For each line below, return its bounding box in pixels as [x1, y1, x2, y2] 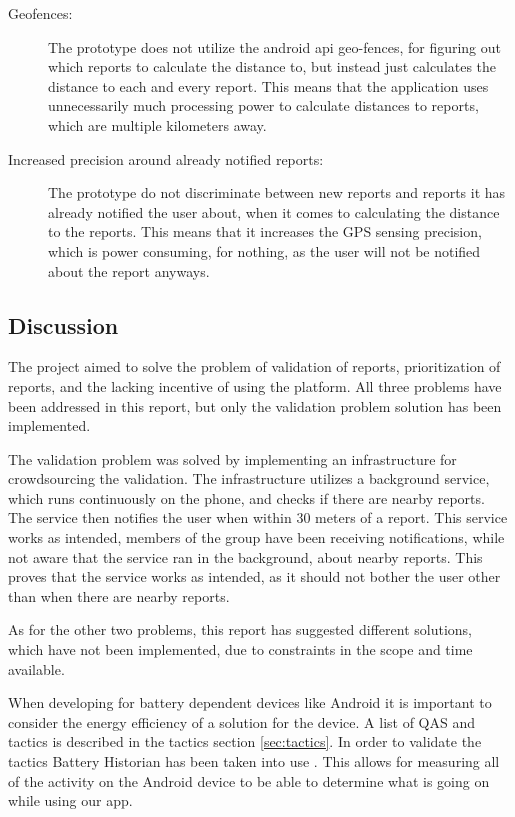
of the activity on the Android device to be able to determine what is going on [8, 770, 490, 791]
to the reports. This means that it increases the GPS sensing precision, [48, 221, 482, 242]
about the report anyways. [48, 260, 210, 281]
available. [8, 658, 65, 679]
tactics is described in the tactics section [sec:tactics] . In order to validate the [8, 731, 482, 752]
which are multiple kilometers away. [48, 114, 267, 135]
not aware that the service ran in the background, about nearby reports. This [8, 546, 483, 567]
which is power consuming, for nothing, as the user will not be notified [48, 240, 481, 261]
